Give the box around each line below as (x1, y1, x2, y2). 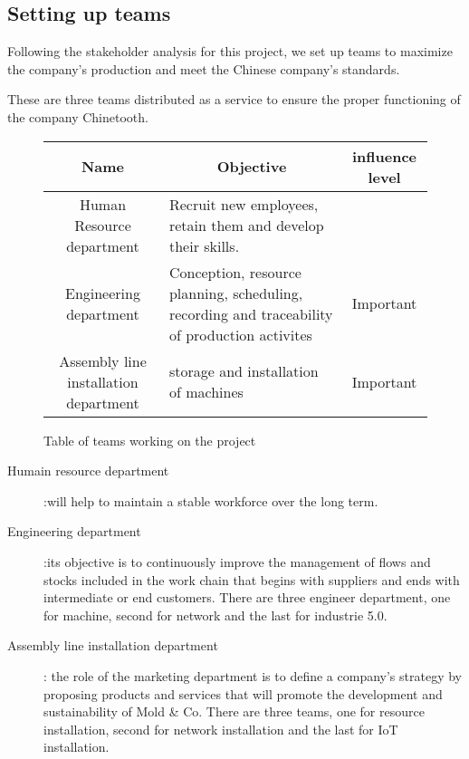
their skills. (168, 235, 240, 256)
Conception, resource (168, 261, 301, 283)
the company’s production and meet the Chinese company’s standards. (7, 59, 400, 78)
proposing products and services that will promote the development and (43, 684, 443, 703)
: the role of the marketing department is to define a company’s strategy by (43, 666, 462, 685)
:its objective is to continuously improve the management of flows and (43, 552, 431, 571)
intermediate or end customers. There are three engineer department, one (43, 588, 451, 607)
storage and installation (168, 360, 319, 382)
